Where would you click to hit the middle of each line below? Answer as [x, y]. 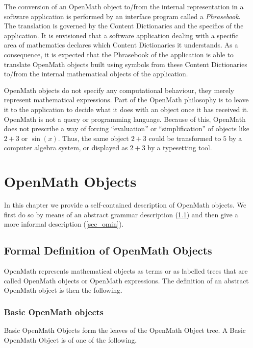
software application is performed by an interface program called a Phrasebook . [122, 16]
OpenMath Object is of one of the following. [70, 339]
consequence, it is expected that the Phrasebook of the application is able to [119, 54]
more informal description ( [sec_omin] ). [64, 224]
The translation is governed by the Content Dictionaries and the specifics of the [124, 26]
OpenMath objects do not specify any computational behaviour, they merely [119, 90]
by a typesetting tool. [180, 148]
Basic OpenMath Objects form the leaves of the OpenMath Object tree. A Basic [125, 330]
